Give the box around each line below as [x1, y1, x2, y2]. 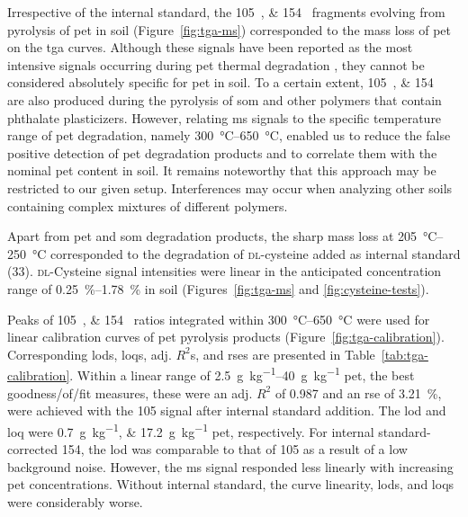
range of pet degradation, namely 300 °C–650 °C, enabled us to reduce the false [7, 126, 451, 145]
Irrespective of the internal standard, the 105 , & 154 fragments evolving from [7, 3, 445, 21]
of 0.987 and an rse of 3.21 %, [274, 383, 442, 402]
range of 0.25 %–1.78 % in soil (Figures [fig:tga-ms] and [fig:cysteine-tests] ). [7, 279, 429, 298]
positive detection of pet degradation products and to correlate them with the [7, 143, 437, 162]
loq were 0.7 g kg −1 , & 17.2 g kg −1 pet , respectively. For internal [7, 419, 374, 441]
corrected [7, 439, 58, 458]
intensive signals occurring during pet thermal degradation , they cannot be [7, 55, 425, 74]
